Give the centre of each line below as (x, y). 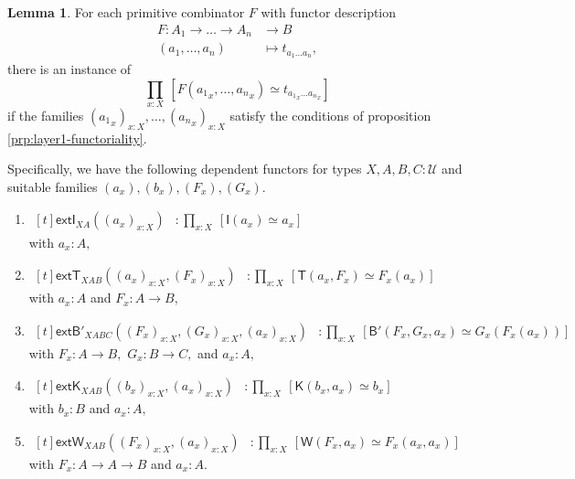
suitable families (53, 186)
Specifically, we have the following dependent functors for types (185, 169)
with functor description (329, 12)
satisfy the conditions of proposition (330, 115)
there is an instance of (69, 68)
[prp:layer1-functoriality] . (77, 138)
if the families (46, 115)
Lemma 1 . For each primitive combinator (126, 12)
